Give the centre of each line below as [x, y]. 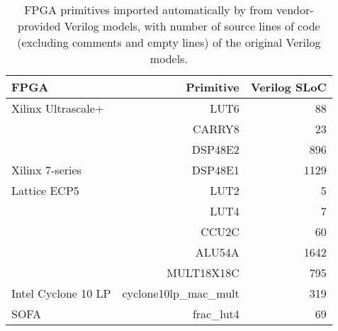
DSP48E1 [215, 170]
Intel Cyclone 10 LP [61, 293]
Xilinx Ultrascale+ [58, 108]
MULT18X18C [203, 273]
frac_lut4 [216, 314]
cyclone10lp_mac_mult [181, 293]
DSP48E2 [215, 149]
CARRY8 [216, 129]
